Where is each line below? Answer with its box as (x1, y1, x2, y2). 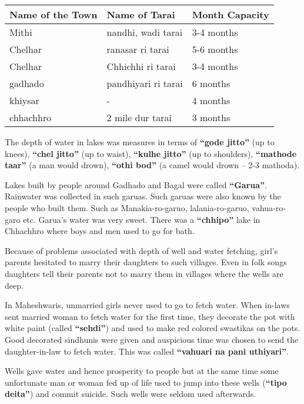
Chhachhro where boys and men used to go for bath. (5, 225, 195, 237)
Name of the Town (9, 8, 98, 21)
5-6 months (192, 42, 238, 56)
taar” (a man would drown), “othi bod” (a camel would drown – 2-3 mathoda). (5, 159, 300, 171)
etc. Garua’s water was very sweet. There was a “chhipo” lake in (23, 213, 260, 225)
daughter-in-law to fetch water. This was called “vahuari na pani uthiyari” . (5, 345, 289, 357)
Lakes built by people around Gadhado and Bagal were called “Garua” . (5, 178, 267, 191)
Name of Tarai (106, 8, 175, 21)
